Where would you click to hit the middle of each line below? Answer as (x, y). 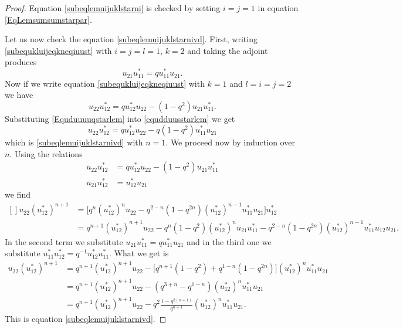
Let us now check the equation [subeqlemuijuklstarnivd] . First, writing (131, 39)
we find (18, 194)
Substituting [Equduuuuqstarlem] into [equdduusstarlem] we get (120, 118)
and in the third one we (229, 241)
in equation (278, 8)
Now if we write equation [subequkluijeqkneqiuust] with (105, 83)
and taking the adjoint (228, 50)
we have (19, 95)
